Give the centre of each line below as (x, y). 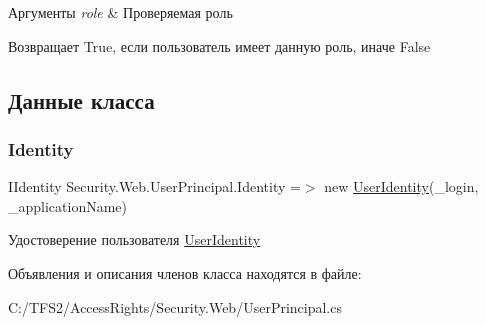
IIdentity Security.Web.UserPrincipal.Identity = (154, 186)
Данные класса (81, 99)
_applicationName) (68, 205)
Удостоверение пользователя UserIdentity (134, 239)
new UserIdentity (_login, (401, 186)
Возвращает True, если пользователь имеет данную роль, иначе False (219, 45)
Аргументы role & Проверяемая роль (120, 12)
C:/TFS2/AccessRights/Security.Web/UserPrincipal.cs (175, 306)
